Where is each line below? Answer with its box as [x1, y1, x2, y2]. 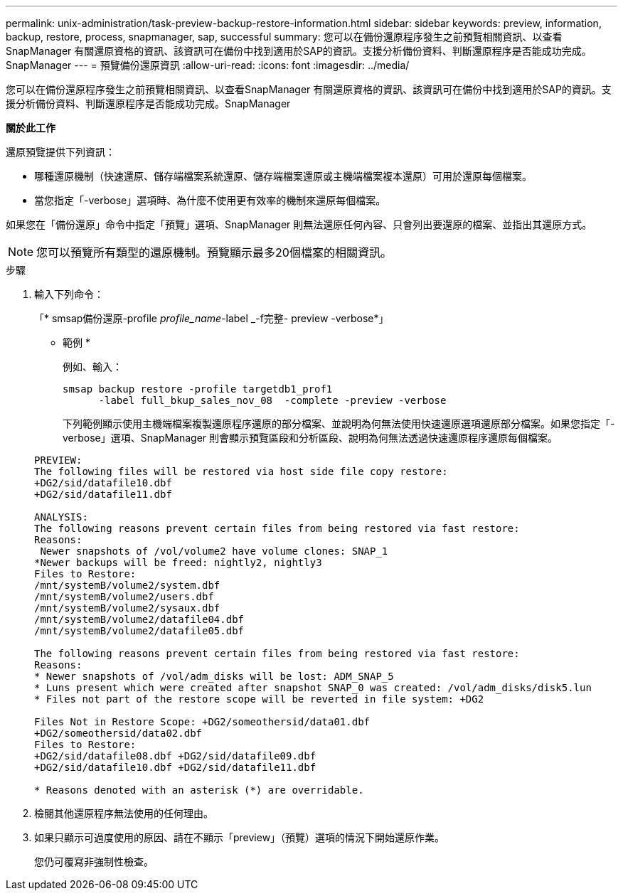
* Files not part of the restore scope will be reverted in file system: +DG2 [34, 693, 484, 705]
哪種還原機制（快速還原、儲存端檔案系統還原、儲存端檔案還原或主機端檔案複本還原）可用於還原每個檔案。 [34, 170, 532, 182]
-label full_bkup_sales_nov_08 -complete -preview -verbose [98, 395, 447, 406]
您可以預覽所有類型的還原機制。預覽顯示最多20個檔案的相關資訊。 [36, 245, 392, 260]
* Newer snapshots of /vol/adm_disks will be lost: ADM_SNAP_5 [34, 671, 394, 682]
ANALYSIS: [34, 511, 88, 523]
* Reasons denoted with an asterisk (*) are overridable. [34, 784, 364, 796]
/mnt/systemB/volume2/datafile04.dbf [34, 614, 245, 625]
